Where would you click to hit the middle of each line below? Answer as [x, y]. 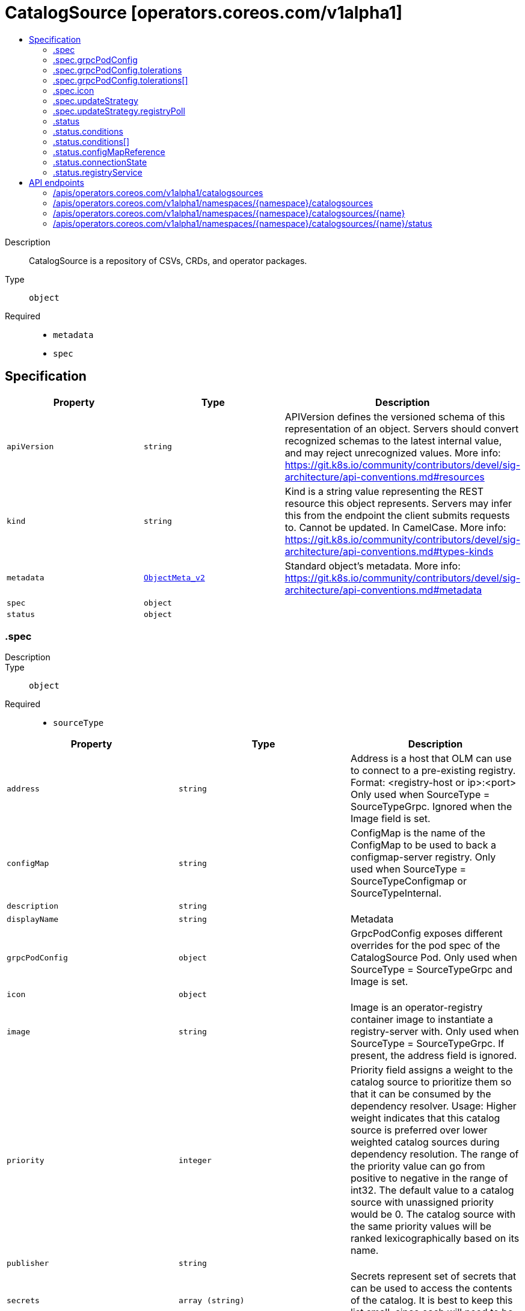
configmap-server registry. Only [423, 857]
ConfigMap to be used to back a [423, 845]
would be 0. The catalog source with [433, 1214]
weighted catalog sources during [425, 1142]
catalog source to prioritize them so [431, 1082]
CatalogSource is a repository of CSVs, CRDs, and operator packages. [168, 260]
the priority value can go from [418, 1166]
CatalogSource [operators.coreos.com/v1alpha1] [204, 13]
